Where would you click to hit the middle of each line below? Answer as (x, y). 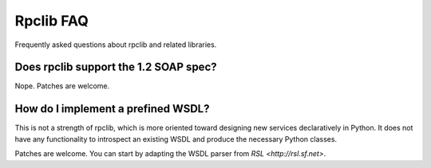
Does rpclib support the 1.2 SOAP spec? (116, 67)
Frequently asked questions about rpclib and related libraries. (116, 45)
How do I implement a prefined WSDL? (112, 109)
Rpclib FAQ (52, 21)
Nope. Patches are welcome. (62, 86)
